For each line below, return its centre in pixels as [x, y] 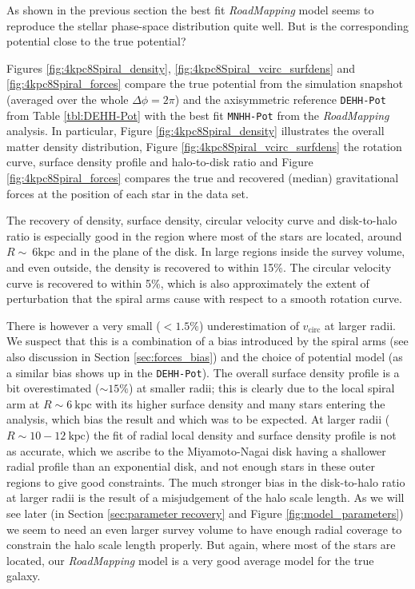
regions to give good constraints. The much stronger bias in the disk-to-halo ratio [206, 482]
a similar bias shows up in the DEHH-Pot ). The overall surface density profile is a [203, 372]
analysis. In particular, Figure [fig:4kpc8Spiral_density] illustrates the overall [196, 131]
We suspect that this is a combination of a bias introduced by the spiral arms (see [207, 341]
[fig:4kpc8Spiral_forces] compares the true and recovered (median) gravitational [203, 178]
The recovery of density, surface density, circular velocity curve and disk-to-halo [202, 220]
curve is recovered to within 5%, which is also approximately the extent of [188, 283]
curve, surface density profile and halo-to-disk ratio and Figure [160, 162]
